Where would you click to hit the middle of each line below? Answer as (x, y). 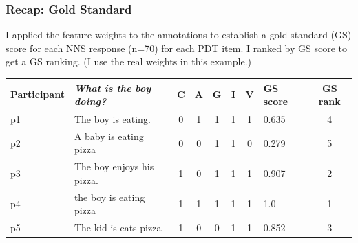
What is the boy (113, 88)
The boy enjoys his (114, 166)
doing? (90, 101)
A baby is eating (109, 136)
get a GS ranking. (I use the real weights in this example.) (128, 61)
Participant (38, 94)
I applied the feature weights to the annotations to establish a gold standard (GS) (179, 35)
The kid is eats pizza (118, 228)
